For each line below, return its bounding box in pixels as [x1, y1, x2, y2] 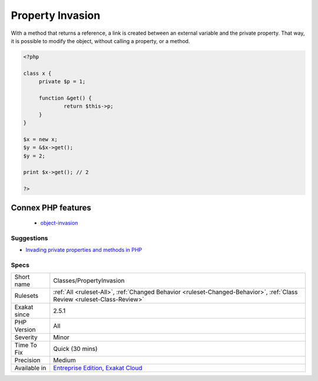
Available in [14, 364, 47, 372]
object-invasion [40, 219, 78, 226]
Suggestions [11, 234, 48, 242]
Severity [14, 333, 38, 341]
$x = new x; [23, 136, 58, 143]
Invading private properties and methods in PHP [25, 247, 143, 254]
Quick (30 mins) [53, 345, 98, 353]
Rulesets [14, 292, 38, 300]
